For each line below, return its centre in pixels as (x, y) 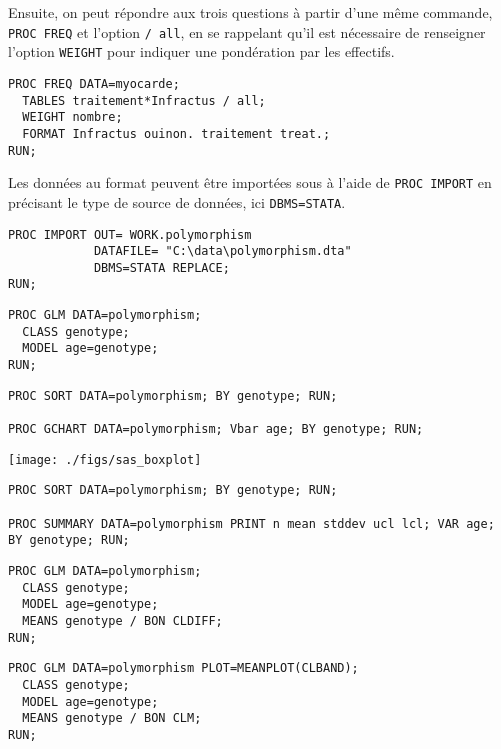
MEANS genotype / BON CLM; (112, 718)
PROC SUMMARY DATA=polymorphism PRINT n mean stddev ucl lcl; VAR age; (251, 523)
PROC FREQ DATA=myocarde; (94, 83)
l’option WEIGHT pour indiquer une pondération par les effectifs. (201, 51)
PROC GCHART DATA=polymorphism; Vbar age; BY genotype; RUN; (216, 429)
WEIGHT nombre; (72, 117)
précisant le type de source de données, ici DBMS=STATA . (177, 201)
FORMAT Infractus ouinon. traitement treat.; (176, 133)
